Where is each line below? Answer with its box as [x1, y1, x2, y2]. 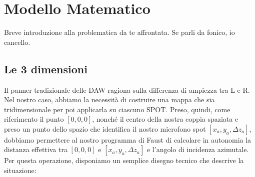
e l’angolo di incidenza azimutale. [146, 144, 249, 155]
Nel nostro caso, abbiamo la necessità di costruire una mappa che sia [4, 94, 215, 105]
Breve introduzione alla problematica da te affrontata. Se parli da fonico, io [4, 27, 235, 37]
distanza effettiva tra [4, 144, 67, 155]
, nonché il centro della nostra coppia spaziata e [92, 114, 238, 124]
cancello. [4, 36, 30, 47]
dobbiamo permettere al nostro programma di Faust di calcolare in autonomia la [4, 134, 251, 145]
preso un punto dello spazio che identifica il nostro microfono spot [4, 123, 206, 134]
